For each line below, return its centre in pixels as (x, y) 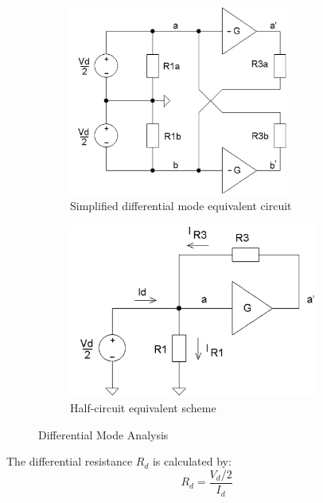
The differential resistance (70, 461)
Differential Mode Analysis (103, 434)
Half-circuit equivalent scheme (143, 408)
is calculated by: (192, 461)
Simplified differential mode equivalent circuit (181, 206)
